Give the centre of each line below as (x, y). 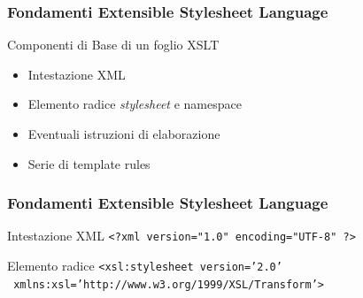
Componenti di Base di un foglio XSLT (113, 45)
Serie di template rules (89, 163)
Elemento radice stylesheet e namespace (135, 104)
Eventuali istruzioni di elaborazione (124, 134)
